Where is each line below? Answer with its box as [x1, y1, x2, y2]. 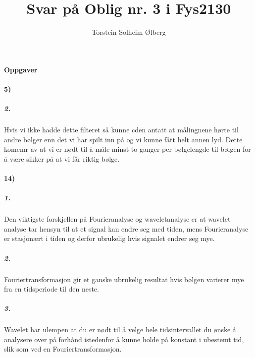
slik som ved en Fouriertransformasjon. [4, 344, 122, 354]
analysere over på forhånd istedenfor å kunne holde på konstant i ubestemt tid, [4, 334, 244, 344]
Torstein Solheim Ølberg [92, 27, 166, 37]
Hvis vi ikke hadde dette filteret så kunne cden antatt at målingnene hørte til [4, 124, 239, 135]
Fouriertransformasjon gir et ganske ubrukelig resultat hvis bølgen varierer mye [4, 274, 244, 284]
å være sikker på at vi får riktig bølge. [4, 153, 120, 164]
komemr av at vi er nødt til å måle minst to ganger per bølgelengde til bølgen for [4, 144, 251, 154]
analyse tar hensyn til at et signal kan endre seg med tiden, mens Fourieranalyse [4, 223, 249, 234]
